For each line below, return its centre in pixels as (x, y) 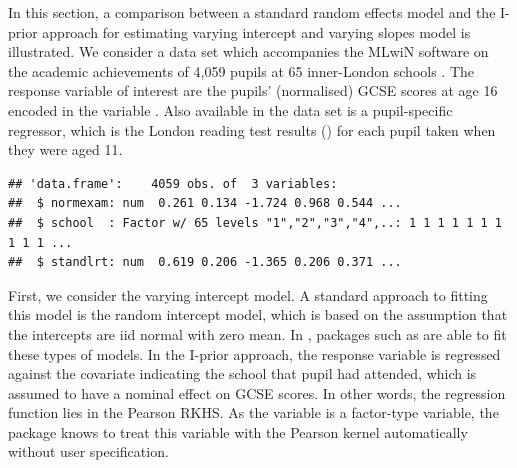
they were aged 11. (65, 149)
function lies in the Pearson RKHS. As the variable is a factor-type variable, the (253, 412)
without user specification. (88, 451)
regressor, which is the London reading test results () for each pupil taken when (252, 129)
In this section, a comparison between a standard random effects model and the (252, 12)
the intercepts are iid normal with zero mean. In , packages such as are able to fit (257, 333)
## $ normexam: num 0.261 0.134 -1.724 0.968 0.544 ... (205, 203)
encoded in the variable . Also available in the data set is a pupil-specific (230, 109)
